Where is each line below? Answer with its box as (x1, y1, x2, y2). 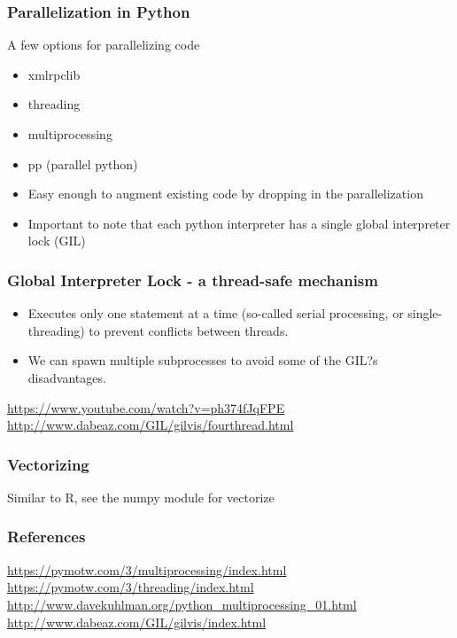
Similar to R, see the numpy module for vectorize (7, 487, 275, 506)
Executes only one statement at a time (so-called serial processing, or (27, 304, 404, 323)
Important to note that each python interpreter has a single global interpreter (27, 214, 451, 232)
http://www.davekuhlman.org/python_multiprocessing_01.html (7, 595, 357, 613)
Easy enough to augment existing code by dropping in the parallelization (27, 184, 423, 203)
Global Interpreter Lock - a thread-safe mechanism (7, 268, 378, 291)
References (7, 525, 86, 548)
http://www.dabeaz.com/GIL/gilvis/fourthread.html (7, 416, 294, 434)
